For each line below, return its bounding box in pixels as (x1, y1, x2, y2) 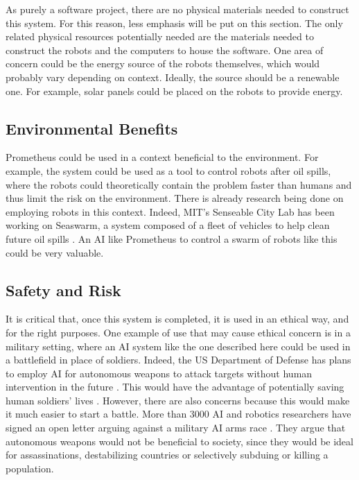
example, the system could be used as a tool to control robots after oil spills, (6, 163, 331, 178)
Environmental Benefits (6, 117, 178, 139)
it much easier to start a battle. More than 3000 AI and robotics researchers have (6, 406, 351, 421)
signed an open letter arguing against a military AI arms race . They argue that (6, 420, 346, 435)
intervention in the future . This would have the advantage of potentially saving (6, 379, 344, 394)
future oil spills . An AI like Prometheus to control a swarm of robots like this (6, 231, 338, 246)
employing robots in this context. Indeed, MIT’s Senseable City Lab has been (6, 204, 335, 218)
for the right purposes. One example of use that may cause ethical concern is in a (6, 325, 351, 339)
